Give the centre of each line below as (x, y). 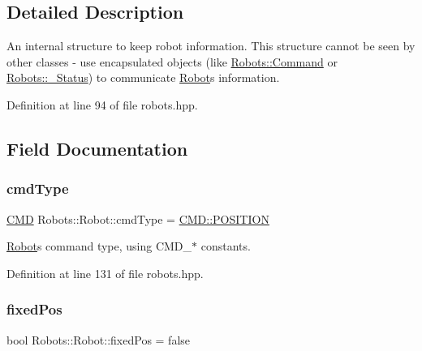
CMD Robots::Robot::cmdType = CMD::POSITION (138, 218)
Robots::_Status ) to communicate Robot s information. (143, 77)
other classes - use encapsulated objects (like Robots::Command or (172, 61)
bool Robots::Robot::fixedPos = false (99, 339)
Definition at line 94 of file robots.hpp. (102, 104)
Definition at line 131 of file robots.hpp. (105, 273)
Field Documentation (97, 148)
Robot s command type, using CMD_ (99, 246)
